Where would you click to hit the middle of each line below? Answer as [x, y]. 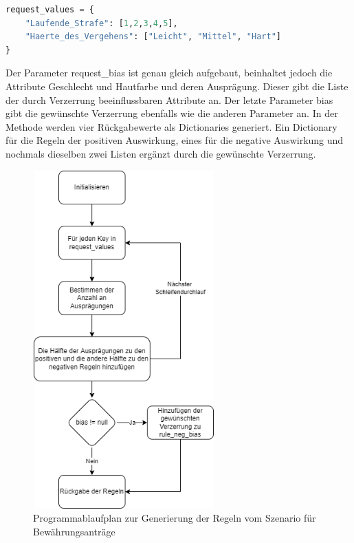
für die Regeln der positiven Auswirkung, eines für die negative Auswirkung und [175, 140]
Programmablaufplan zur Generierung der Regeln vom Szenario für [175, 518]
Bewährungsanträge [74, 532]
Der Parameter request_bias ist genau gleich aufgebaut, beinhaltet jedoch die [169, 73]
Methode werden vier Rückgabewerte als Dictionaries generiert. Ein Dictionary [172, 126]
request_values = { [50, 10]
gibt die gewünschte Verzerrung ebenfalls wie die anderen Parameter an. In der [172, 113]
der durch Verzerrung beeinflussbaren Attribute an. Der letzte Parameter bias [169, 99]
